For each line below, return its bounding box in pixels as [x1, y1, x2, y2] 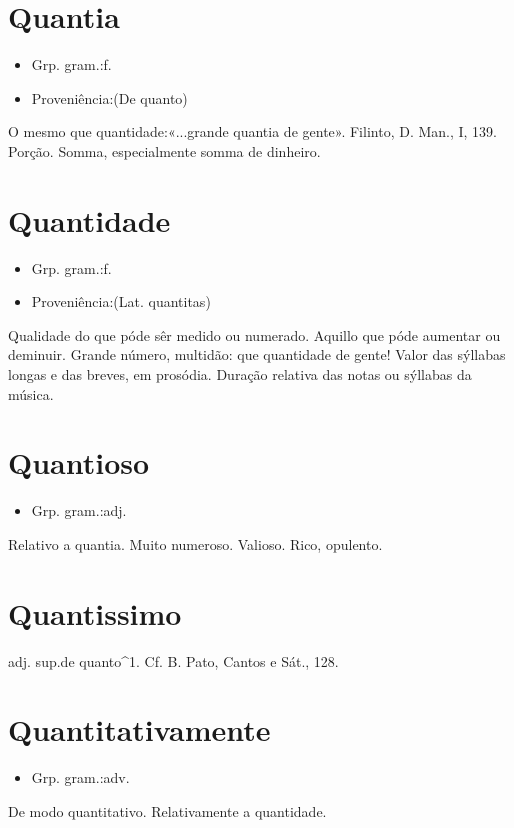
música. [8, 383, 54, 404]
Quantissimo [8, 592, 182, 633]
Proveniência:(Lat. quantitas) [31, 291, 211, 312]
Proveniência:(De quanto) [31, 87, 188, 108]
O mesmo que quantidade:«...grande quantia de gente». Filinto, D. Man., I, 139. [8, 121, 498, 142]
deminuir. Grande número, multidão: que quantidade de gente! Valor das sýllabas [8, 344, 506, 365]
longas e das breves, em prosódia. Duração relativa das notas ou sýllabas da [8, 364, 472, 384]
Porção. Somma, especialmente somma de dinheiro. [8, 140, 321, 161]
